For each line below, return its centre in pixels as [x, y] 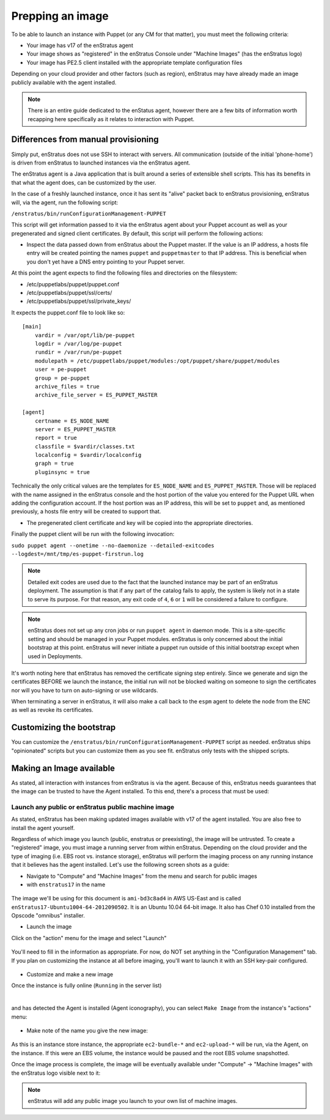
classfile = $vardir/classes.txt [85, 446]
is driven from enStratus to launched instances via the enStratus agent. [101, 163]
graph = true [54, 464]
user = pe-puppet [61, 369]
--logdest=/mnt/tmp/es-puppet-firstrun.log [77, 554]
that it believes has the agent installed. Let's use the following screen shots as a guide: [120, 865]
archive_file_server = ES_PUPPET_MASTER [96, 395]
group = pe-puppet [62, 378]
